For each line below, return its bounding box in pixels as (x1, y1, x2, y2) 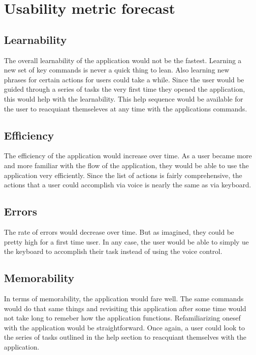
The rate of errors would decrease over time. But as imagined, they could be (4, 226, 234, 237)
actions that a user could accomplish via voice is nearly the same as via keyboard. (4, 179, 251, 190)
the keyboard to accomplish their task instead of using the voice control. (4, 246, 223, 256)
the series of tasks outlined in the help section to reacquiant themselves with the (4, 332, 247, 342)
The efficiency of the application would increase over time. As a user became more (4, 150, 252, 161)
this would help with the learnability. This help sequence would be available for (4, 93, 243, 104)
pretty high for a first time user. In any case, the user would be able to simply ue (4, 236, 249, 247)
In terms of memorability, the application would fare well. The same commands (4, 293, 244, 303)
